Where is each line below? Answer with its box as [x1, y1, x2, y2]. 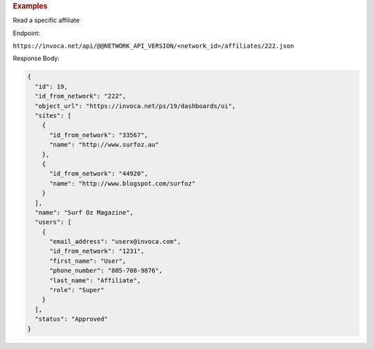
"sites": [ [35, 111, 72, 119]
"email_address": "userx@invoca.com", [49, 238, 181, 246]
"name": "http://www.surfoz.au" [49, 141, 159, 149]
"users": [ [35, 218, 72, 226]
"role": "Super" [49, 286, 105, 294]
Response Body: [12, 54, 60, 62]
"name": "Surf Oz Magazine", [35, 208, 134, 216]
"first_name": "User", [49, 257, 127, 265]
